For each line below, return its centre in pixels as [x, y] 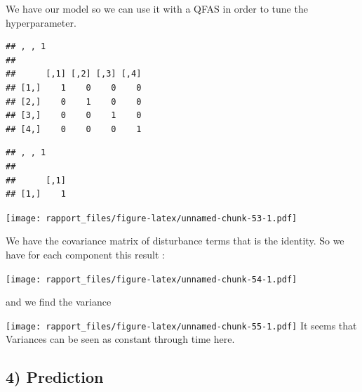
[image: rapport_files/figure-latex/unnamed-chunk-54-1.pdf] [152, 279]
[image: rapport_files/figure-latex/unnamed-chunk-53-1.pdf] [152, 218]
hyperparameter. [41, 22]
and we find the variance [59, 302]
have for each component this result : [85, 254]
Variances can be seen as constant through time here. [120, 339]
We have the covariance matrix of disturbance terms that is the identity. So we [175, 241]
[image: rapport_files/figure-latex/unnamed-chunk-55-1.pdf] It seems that [181, 325]
